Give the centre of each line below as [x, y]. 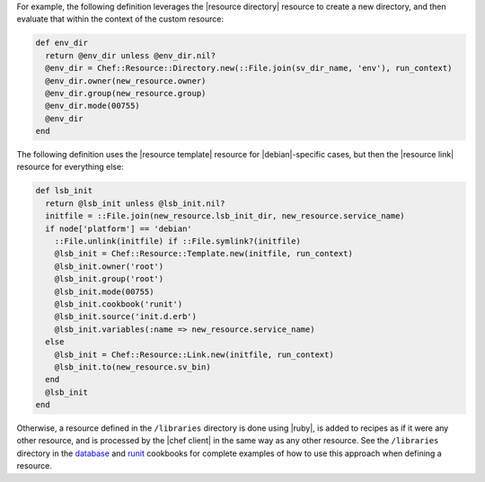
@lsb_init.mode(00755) [104, 291]
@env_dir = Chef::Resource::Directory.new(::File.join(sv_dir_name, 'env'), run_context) [249, 68]
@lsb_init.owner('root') [109, 266]
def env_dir [62, 43]
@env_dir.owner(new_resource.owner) [126, 80]
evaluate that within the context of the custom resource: [120, 19]
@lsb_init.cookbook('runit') [119, 304]
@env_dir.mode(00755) [93, 106]
